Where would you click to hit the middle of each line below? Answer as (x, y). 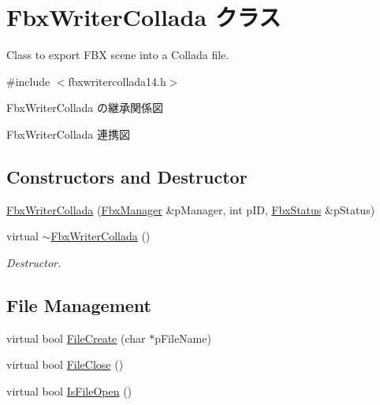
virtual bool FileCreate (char (76, 338)
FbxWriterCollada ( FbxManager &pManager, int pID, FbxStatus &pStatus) (191, 209)
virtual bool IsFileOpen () (69, 390)
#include (28, 81)
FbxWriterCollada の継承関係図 (85, 108)
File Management (79, 305)
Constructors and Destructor (127, 176)
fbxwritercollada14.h (117, 81)
